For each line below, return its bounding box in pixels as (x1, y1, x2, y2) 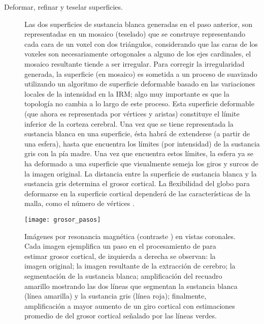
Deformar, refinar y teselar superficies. (4, 2, 123, 12)
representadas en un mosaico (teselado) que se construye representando (24, 28, 246, 39)
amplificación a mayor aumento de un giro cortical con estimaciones (24, 300, 235, 311)
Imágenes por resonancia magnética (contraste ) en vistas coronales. (24, 230, 236, 241)
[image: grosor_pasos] (24, 216, 101, 223)
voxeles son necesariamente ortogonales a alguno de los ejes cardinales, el (24, 48, 251, 59)
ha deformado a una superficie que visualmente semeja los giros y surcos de (24, 158, 258, 168)
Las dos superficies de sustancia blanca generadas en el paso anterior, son (24, 18, 253, 29)
